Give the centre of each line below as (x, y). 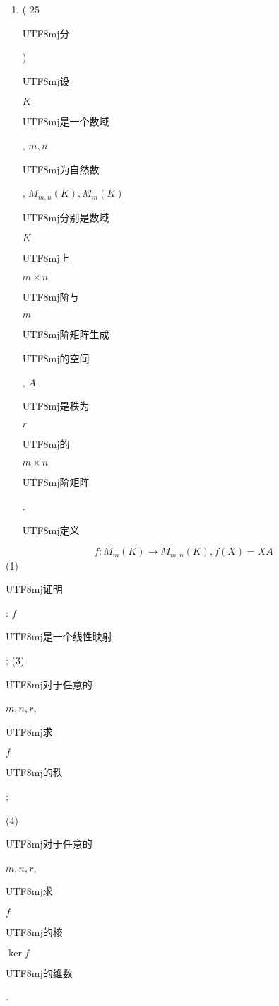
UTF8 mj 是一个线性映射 (59, 636)
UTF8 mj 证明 (34, 589)
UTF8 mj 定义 (51, 530)
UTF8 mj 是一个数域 (66, 121)
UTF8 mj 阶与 (51, 296)
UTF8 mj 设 (46, 80)
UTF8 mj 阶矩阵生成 (66, 334)
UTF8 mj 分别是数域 (66, 217)
